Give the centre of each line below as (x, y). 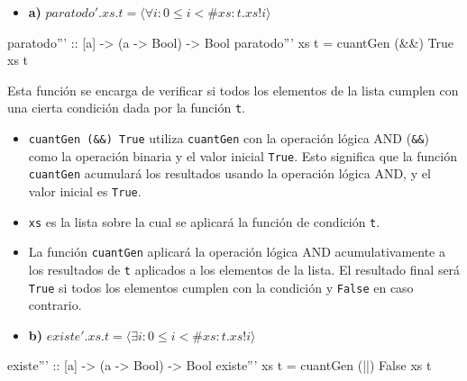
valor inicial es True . (85, 191)
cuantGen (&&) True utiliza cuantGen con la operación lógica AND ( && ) (229, 138)
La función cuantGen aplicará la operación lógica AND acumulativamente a (237, 252)
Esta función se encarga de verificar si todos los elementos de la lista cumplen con (233, 90)
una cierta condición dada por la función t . (126, 108)
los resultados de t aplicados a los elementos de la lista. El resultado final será (244, 269)
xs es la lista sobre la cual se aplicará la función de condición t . (204, 221)
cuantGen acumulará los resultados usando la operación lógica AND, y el (229, 173)
